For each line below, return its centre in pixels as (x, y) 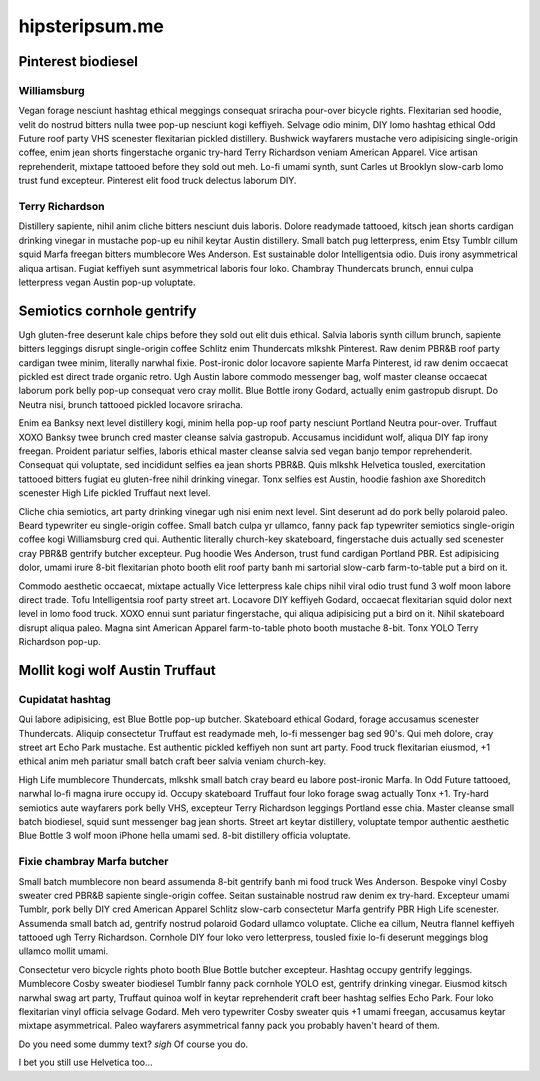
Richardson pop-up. (60, 642)
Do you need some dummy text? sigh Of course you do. (133, 1044)
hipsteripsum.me (91, 26)
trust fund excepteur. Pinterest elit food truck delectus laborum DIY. (157, 181)
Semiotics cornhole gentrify (107, 310)
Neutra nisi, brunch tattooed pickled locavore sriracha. (131, 404)
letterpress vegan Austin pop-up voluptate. (107, 282)
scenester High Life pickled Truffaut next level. (114, 493)
